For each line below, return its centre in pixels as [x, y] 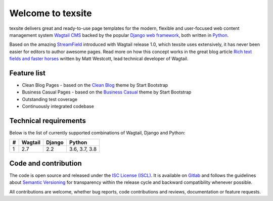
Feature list [27, 73]
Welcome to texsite [51, 13]
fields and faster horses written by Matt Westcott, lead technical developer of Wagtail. [99, 59]
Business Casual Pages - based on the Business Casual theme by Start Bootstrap [107, 92]
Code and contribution [45, 163]
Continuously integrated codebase [58, 107]
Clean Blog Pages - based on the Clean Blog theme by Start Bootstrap [95, 85]
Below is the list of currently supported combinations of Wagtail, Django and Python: [97, 133]
